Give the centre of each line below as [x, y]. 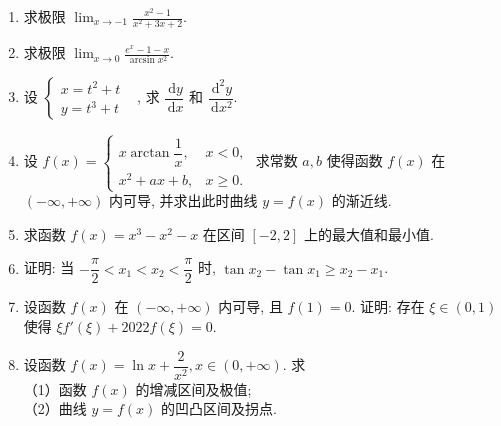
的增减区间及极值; [193, 388]
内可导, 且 [250, 306]
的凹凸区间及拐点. [219, 408]
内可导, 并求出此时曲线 [183, 200]
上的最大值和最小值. [368, 233]
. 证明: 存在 [388, 306]
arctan [150, 153]
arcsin [142, 60]
